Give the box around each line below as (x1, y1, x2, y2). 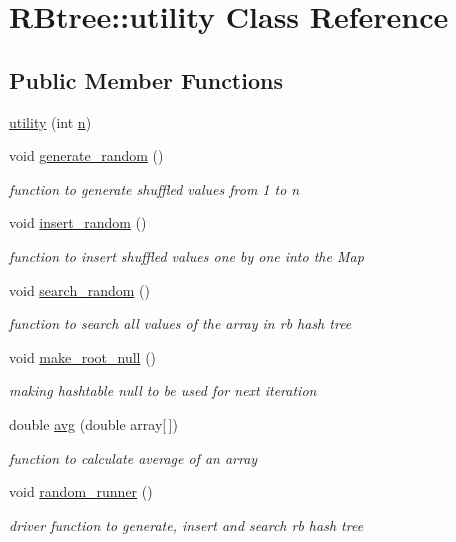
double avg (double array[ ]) (9, 413, 178, 434)
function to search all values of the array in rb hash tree (9, 313, 352, 334)
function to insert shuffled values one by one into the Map (9, 245, 364, 266)
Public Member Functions (9, 64, 283, 95)
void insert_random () (9, 212, 147, 233)
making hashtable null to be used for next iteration (9, 380, 317, 401)
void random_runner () (9, 481, 153, 502)
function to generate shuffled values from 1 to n (9, 178, 300, 199)
